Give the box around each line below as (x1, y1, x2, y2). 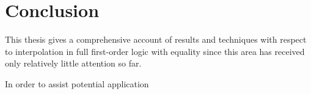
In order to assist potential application (5, 77, 149, 90)
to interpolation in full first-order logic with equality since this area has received (5, 45, 305, 57)
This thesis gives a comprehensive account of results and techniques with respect (5, 33, 307, 46)
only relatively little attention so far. (5, 57, 142, 70)
